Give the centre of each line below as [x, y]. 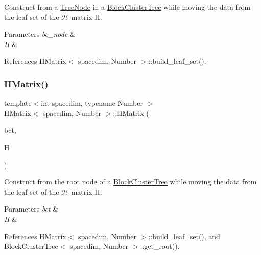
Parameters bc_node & [40, 34]
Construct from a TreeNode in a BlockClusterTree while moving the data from [127, 7]
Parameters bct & [31, 209]
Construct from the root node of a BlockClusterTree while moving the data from [130, 182]
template [18, 103]
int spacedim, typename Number [92, 103]
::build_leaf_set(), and [184, 236]
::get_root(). [160, 246]
